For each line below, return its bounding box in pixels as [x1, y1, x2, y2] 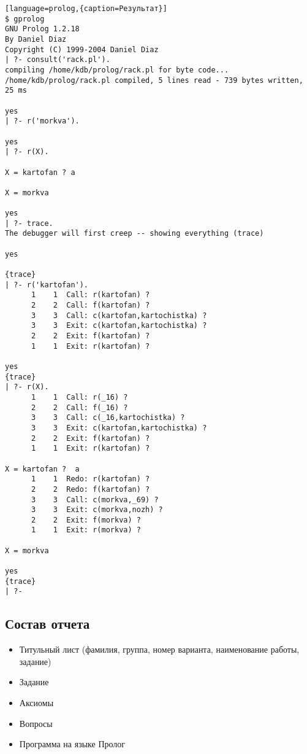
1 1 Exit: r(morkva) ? [31, 526, 141, 535]
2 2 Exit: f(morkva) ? [31, 515, 141, 524]
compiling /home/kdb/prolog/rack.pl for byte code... [5, 65, 229, 74]
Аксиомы [19, 696, 54, 709]
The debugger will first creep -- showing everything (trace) [5, 229, 264, 238]
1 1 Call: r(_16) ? [31, 392, 128, 402]
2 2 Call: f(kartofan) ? [31, 301, 150, 310]
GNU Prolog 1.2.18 [5, 25, 80, 34]
